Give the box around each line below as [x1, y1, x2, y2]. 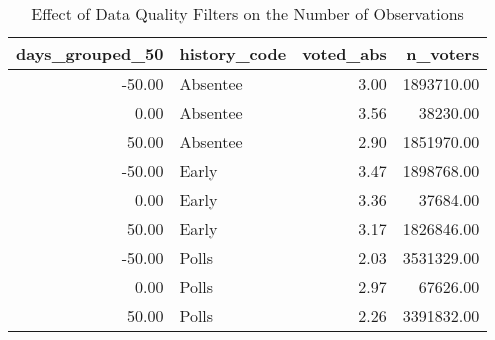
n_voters [406, 42, 480, 65]
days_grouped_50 [16, 42, 164, 65]
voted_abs [302, 42, 387, 65]
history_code [179, 42, 287, 65]
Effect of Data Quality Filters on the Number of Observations [31, 2, 464, 25]
